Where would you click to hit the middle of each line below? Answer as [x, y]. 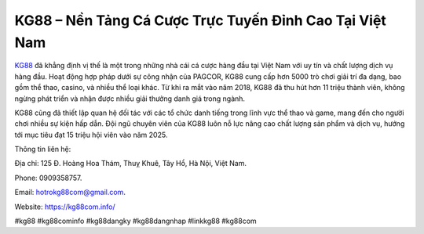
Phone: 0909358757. [48, 178]
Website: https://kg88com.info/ [65, 207]
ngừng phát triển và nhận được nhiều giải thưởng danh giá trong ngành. [130, 99]
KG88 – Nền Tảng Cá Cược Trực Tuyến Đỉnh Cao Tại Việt [200, 20]
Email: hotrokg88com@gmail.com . [70, 193]
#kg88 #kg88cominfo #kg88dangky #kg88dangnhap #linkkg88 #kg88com [135, 221]
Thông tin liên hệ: [43, 149]
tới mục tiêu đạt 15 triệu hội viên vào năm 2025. [91, 135]
